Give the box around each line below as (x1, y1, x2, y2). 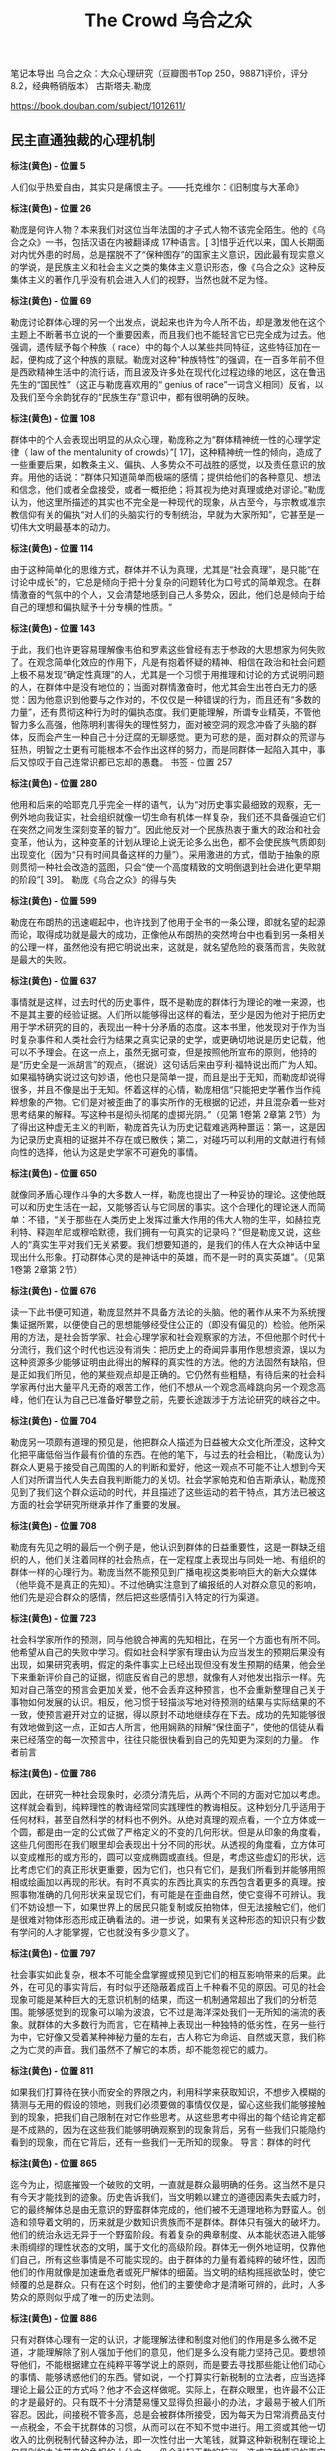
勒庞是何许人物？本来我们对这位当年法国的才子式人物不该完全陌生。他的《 (10, 224, 317, 235)
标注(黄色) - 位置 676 (10, 1285, 97, 1296)
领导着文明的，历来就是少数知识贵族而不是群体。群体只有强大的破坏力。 (27, 2216, 326, 2228)
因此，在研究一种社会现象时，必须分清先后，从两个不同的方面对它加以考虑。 (10, 1789, 326, 1800)
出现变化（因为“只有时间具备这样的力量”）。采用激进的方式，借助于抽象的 (10, 849, 312, 860)
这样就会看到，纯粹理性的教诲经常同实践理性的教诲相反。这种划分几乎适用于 (10, 1801, 326, 1813)
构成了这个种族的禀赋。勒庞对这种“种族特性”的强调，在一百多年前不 (36, 354, 317, 365)
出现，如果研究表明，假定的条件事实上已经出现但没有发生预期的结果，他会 (10, 1659, 317, 1670)
